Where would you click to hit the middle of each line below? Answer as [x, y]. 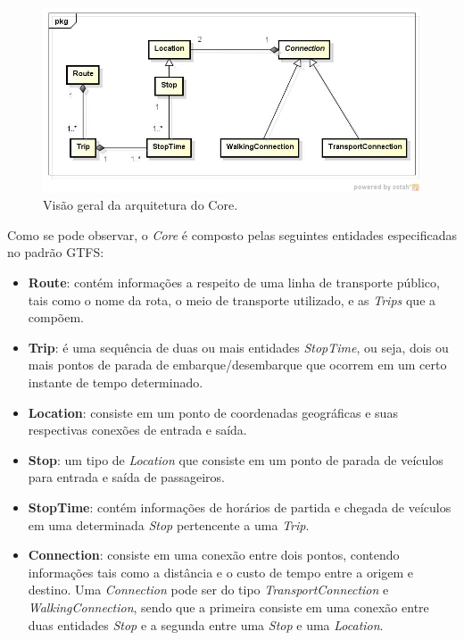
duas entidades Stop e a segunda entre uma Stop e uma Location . [206, 624]
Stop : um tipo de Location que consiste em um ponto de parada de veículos [236, 459]
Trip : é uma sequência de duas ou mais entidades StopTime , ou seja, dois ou [238, 347]
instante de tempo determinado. [116, 382]
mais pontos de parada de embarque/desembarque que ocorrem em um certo [237, 365]
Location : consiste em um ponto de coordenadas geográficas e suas [213, 412]
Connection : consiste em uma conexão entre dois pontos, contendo [214, 555]
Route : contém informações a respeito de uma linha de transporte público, [234, 283]
